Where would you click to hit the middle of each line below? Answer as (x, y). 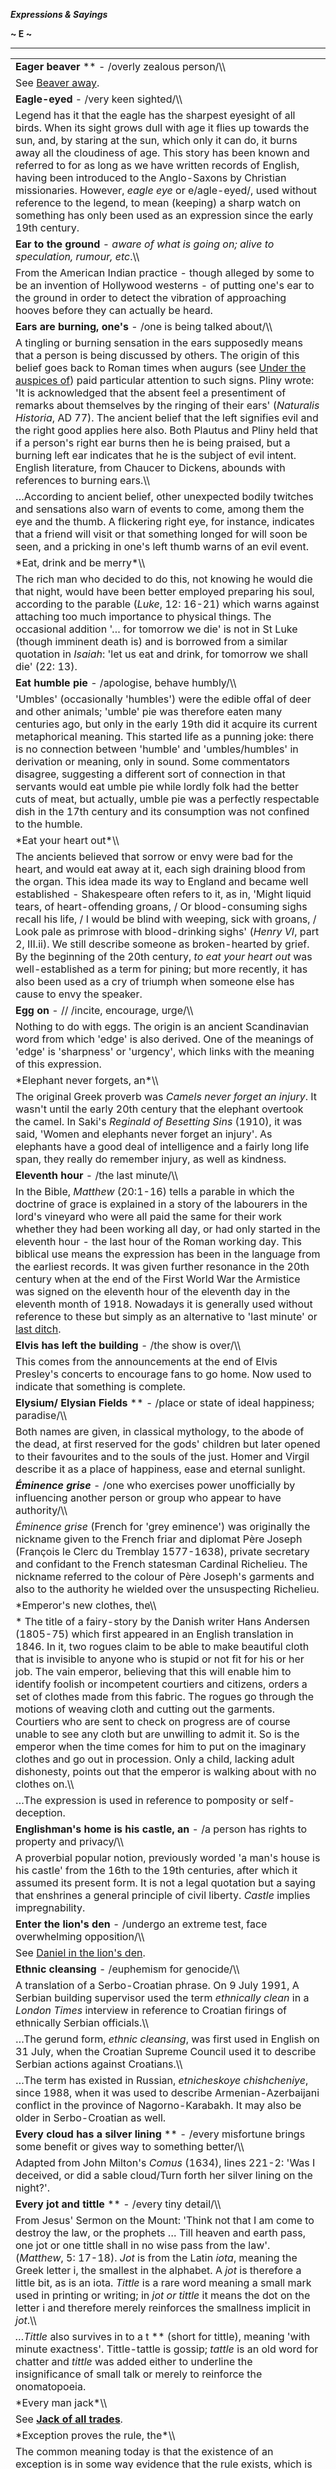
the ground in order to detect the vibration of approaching (151, 297)
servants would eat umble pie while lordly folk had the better (157, 786)
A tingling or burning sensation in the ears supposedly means (159, 342)
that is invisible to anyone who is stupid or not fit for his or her (160, 1659)
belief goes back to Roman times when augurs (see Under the (161, 367)
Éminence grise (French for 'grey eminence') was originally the (163, 1526)
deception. (40, 1812)
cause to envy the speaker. (79, 994)
